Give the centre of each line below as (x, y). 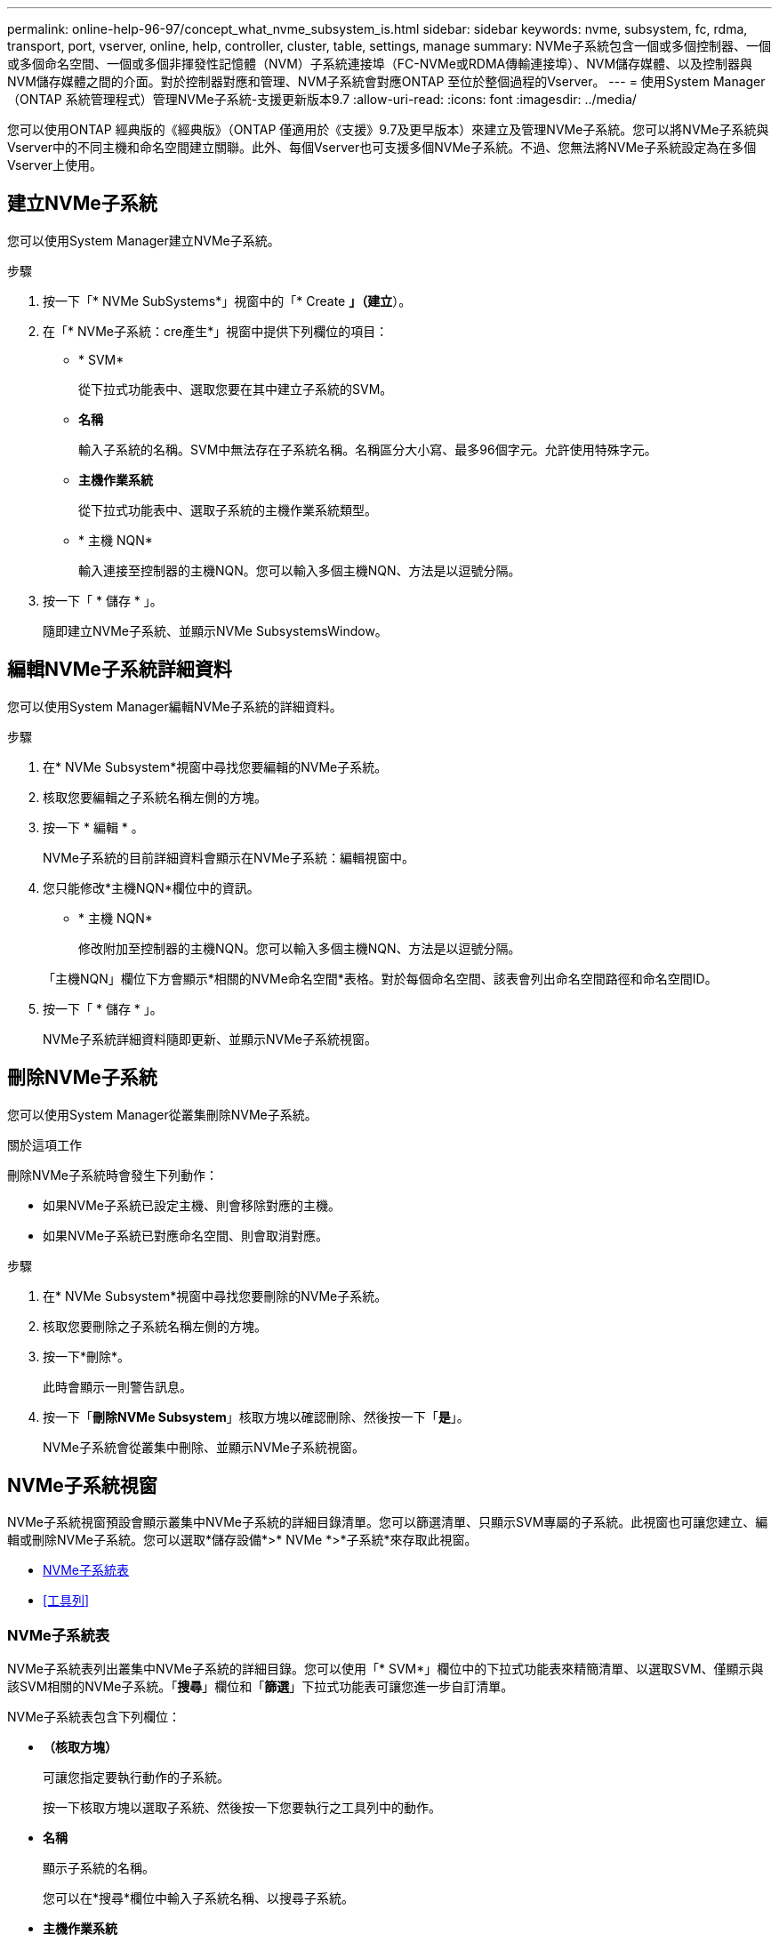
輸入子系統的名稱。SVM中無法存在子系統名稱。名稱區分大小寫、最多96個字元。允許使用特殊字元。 (368, 449)
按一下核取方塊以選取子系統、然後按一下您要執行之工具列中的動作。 (242, 1808)
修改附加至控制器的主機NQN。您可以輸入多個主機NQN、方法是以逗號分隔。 (300, 948)
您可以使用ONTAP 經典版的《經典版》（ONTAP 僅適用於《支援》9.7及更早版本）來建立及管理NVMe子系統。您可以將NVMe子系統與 (388, 129)
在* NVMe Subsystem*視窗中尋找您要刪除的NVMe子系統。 (215, 1296)
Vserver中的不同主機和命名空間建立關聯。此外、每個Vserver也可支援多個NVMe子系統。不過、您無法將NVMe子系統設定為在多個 (382, 147)
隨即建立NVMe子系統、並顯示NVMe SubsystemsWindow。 (215, 630)
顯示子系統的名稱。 (99, 1868)
